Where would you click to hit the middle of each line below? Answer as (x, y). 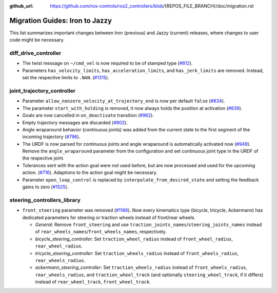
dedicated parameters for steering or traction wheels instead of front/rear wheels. (109, 217)
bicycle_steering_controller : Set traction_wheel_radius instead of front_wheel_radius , (134, 239)
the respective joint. (43, 158)
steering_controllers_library (45, 200)
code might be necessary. (37, 40)
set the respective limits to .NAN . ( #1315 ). (66, 78)
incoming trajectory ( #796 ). (51, 137)
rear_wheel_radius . (59, 246)
